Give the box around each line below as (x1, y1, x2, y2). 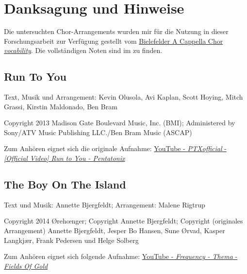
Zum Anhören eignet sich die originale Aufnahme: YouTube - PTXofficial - (4, 143, 227, 154)
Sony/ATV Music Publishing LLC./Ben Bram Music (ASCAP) (4, 127, 192, 137)
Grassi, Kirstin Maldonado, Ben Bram (4, 101, 117, 111)
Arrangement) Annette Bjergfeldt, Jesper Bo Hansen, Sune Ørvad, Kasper (4, 225, 225, 236)
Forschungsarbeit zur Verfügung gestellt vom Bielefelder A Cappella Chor (4, 35, 223, 46)
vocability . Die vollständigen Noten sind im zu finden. (4, 45, 163, 55)
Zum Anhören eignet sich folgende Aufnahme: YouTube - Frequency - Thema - (4, 251, 238, 261)
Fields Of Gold (4, 260, 48, 271)
